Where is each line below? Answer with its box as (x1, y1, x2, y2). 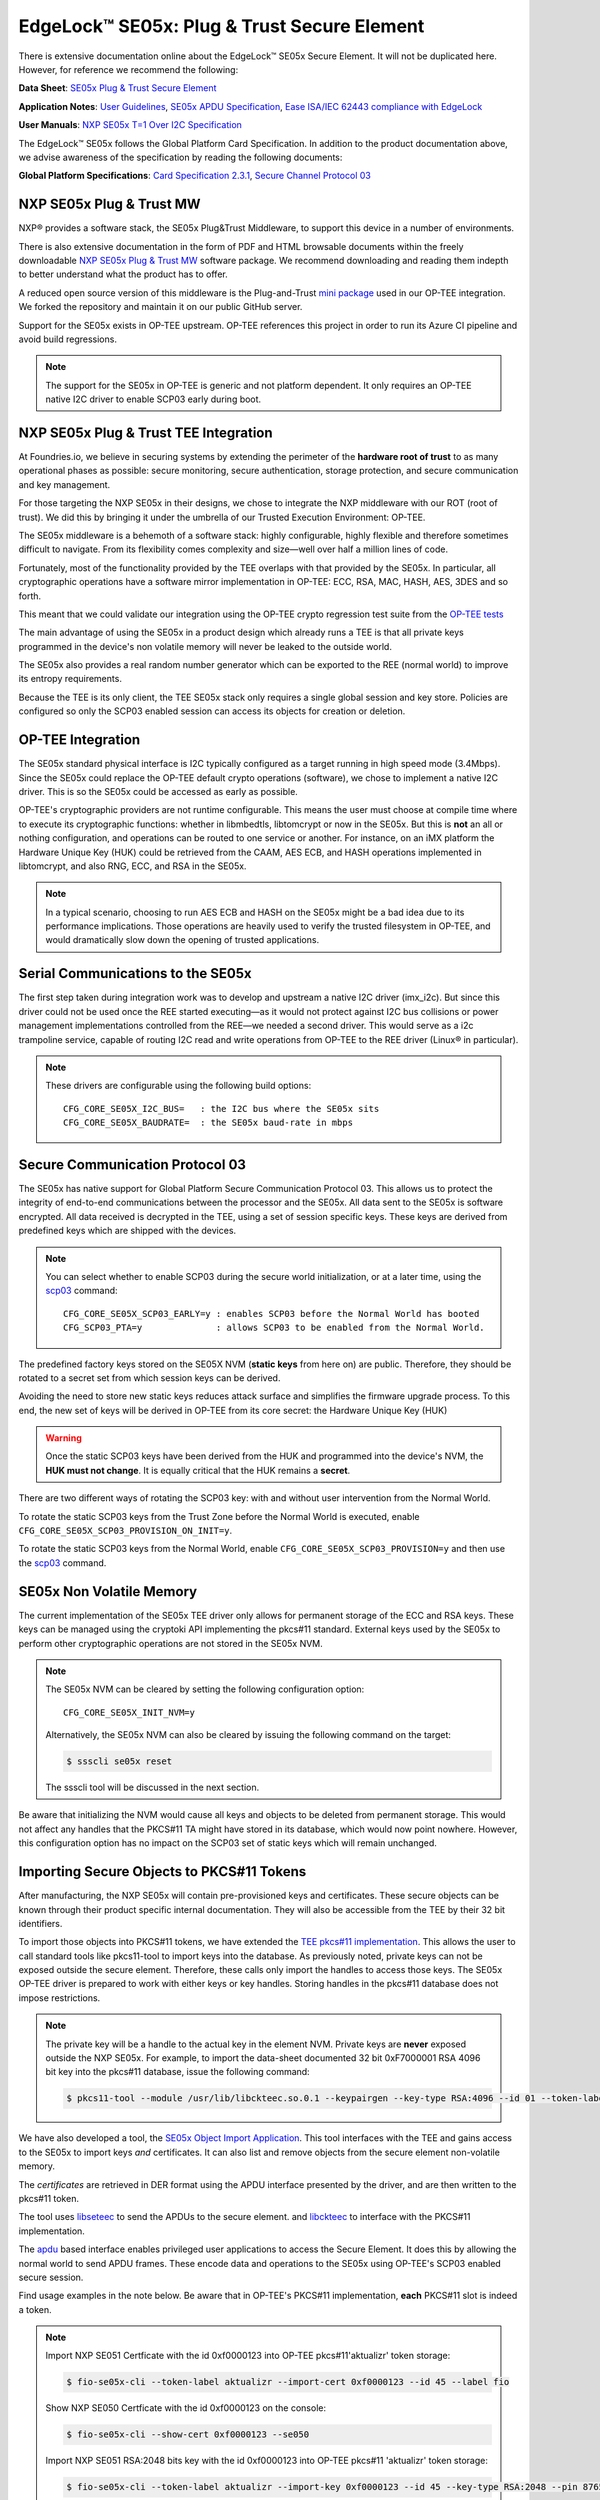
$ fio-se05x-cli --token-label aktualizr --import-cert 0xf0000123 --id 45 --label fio (66, 2376, 510, 2388)
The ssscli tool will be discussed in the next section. (45, 1781, 260, 1794)
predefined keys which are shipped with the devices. (18, 1225, 237, 1237)
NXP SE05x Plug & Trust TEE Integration (18, 424, 274, 441)
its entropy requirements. (18, 673, 122, 685)
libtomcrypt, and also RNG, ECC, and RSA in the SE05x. (18, 860, 247, 872)
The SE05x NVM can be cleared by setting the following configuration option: (45, 1683, 365, 1695)
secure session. (18, 2271, 84, 2283)
